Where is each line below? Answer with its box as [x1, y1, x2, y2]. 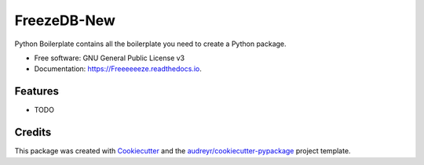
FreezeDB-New [14, 12, 115, 29]
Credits [14, 126, 52, 139]
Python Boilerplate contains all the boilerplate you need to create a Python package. [14, 39, 287, 48]
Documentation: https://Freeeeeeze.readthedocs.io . [34, 64, 202, 74]
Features [14, 84, 59, 98]
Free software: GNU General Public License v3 [34, 53, 185, 63]
